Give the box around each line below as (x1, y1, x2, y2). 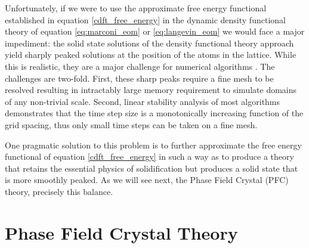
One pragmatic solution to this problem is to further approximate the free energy (5, 138, 302, 151)
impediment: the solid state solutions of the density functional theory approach (5, 36, 294, 49)
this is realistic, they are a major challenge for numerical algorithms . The (5, 60, 275, 72)
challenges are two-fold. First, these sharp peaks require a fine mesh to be (5, 72, 274, 84)
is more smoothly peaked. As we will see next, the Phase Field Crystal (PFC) (5, 173, 289, 186)
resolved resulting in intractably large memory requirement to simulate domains (5, 83, 297, 96)
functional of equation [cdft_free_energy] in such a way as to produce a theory (5, 150, 294, 163)
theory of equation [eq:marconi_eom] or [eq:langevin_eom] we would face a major (5, 25, 305, 38)
